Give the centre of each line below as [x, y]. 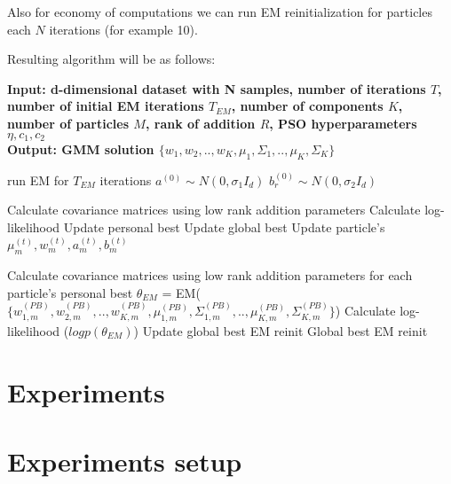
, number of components [307, 106]
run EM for [38, 180]
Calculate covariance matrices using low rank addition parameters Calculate [214, 210]
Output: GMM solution [81, 149]
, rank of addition [200, 123]
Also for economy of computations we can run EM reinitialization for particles [220, 12]
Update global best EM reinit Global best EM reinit [285, 330]
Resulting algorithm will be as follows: [111, 59]
